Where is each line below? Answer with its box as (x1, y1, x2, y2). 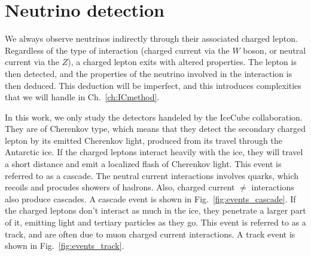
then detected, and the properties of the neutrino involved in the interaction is (5, 67, 292, 79)
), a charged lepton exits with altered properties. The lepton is (68, 55, 297, 68)
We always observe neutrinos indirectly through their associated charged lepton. (5, 32, 298, 45)
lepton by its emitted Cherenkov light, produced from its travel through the (5, 134, 282, 146)
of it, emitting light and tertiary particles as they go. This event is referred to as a (5, 216, 306, 229)
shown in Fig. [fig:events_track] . (5, 239, 124, 252)
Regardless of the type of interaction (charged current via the (5, 44, 230, 56)
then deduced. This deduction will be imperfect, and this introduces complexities (5, 79, 301, 91)
